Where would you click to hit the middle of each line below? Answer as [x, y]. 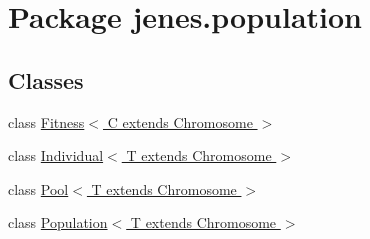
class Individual [56, 155]
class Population [58, 222]
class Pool [38, 188]
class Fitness [46, 121]
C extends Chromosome [180, 121]
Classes [46, 79]
